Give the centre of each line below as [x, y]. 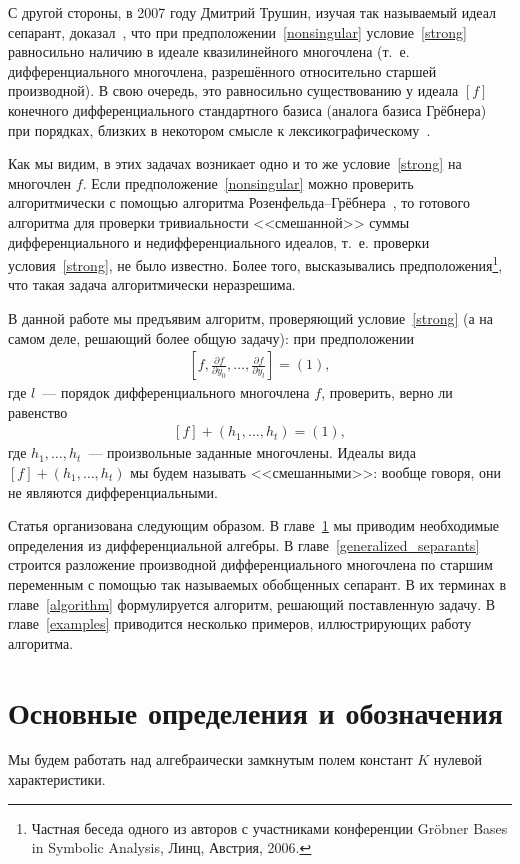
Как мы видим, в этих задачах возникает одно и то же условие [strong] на [235, 163]
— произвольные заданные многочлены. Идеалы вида [252, 452]
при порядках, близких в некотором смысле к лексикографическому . [219, 129]
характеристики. [57, 779]
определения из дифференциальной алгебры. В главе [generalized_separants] [244, 544]
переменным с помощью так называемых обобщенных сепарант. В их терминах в [257, 583]
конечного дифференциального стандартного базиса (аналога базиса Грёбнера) [247, 109]
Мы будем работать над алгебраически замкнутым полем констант [210, 759]
